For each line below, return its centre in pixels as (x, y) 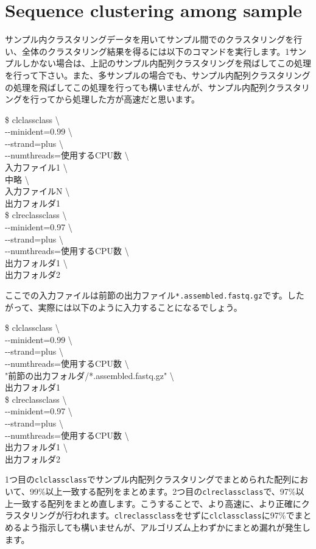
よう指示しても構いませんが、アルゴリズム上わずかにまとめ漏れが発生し (166, 527)
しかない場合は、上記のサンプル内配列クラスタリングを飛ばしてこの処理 (166, 63)
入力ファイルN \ (37, 191)
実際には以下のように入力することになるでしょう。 (140, 307)
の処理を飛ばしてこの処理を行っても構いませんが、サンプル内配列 (136, 87)
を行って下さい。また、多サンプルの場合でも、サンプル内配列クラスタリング (158, 75)
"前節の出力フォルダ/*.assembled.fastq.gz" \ (90, 375)
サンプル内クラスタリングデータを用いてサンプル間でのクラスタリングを (149, 39)
